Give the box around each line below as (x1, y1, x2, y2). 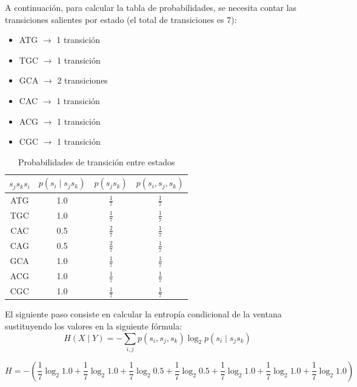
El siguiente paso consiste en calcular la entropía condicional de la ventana (5, 308, 282, 320)
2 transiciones (57, 74, 108, 87)
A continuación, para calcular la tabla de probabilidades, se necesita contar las (5, 1, 297, 13)
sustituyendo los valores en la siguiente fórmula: (5, 319, 182, 332)
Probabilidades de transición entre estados (18, 155, 175, 168)
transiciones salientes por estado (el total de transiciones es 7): (5, 13, 237, 25)
